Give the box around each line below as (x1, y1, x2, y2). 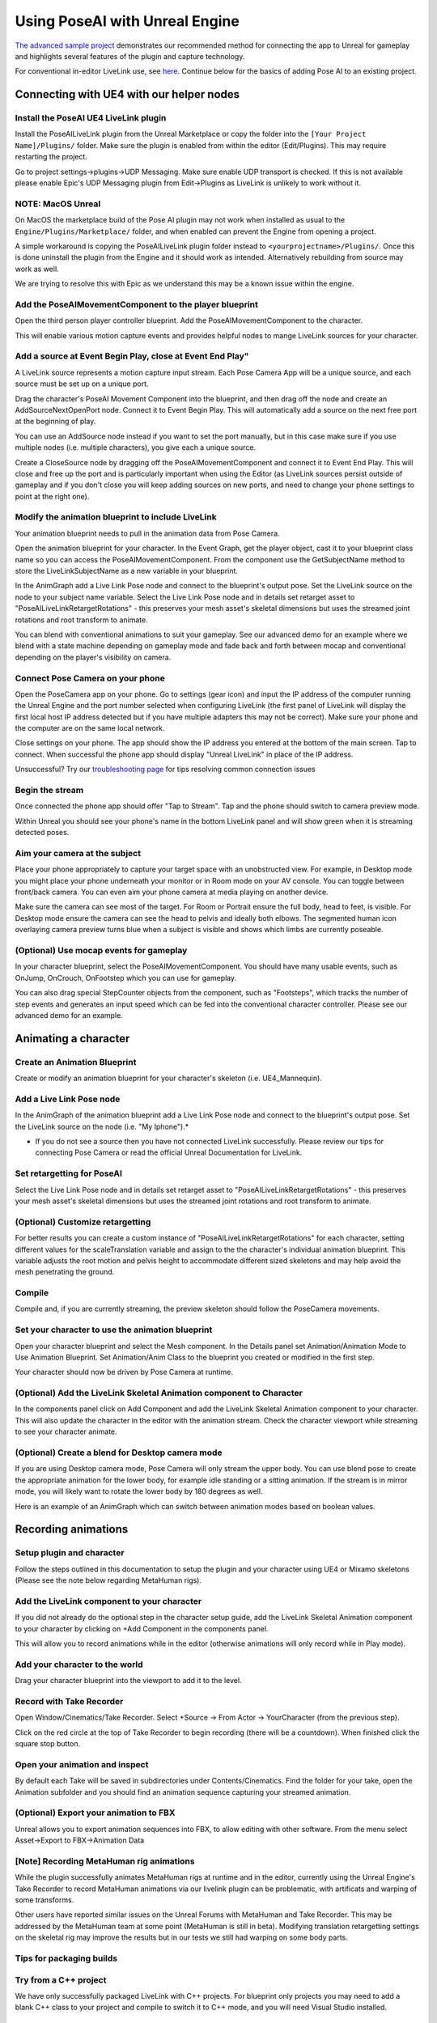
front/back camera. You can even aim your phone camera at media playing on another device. (15, 887, 329, 897)
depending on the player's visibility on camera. (15, 652, 172, 662)
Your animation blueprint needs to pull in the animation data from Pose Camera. (15, 528, 280, 538)
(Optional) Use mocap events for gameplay (15, 945, 188, 956)
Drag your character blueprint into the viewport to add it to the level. (15, 1676, 242, 1686)
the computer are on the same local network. (15, 723, 165, 733)
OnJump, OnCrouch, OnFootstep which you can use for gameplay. (15, 973, 237, 982)
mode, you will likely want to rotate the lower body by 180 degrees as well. (15, 1487, 263, 1496)
